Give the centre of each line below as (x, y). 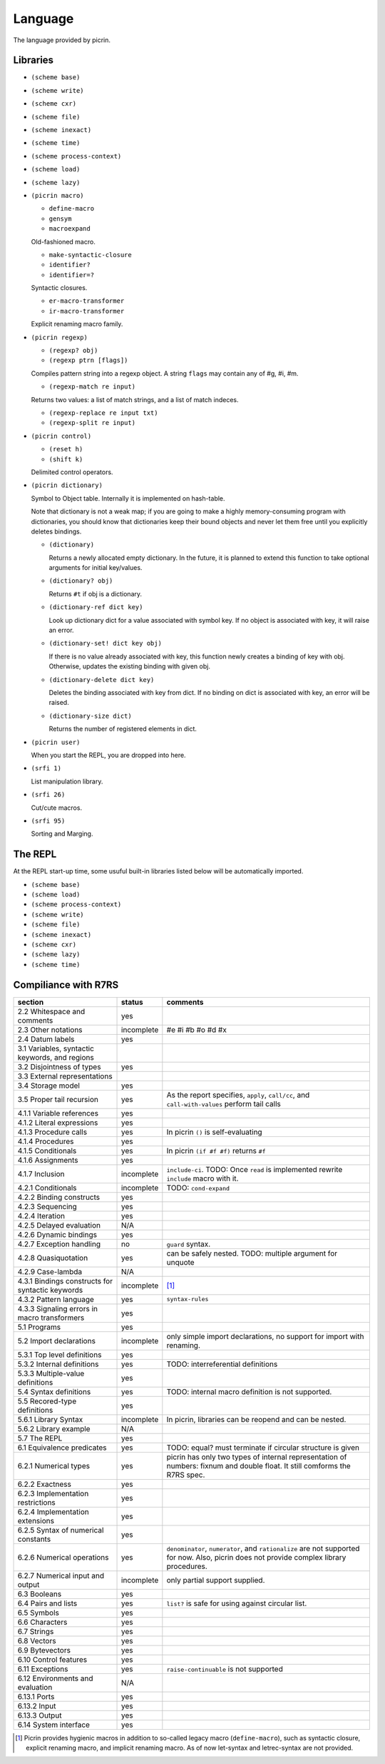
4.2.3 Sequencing (47, 1206)
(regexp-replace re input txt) (103, 413)
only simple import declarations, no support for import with (265, 1336)
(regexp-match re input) (92, 387)
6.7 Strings (36, 1631)
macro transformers (51, 1318)
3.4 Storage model (48, 1086)
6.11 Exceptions (43, 1669)
